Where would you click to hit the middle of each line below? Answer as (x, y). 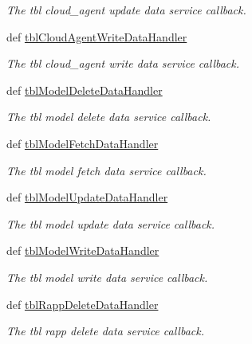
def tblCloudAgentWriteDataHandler (97, 36)
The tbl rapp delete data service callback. (105, 331)
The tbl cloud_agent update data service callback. (126, 10)
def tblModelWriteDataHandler (83, 250)
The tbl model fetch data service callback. (106, 170)
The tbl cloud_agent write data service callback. (123, 63)
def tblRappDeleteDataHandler (83, 304)
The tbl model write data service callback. (107, 277)
